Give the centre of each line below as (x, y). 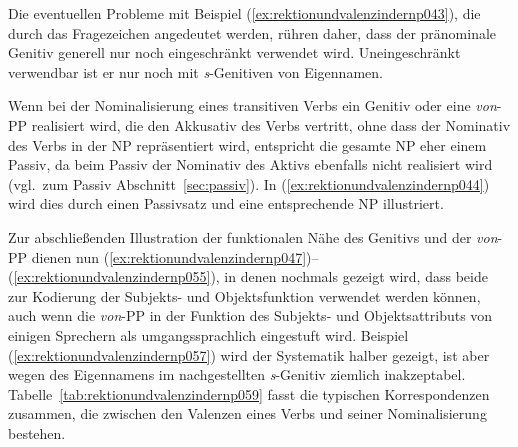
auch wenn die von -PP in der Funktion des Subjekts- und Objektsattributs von (250, 315)
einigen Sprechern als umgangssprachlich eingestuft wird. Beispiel (208, 334)
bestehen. (37, 432)
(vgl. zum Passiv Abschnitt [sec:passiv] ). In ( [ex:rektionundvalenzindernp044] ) (249, 183)
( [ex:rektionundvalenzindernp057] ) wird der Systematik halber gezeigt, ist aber (249, 354)
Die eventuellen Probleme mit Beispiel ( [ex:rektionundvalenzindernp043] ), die (244, 13)
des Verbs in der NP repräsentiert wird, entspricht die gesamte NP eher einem (247, 144)
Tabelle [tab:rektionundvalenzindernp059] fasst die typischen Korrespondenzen (249, 393)
